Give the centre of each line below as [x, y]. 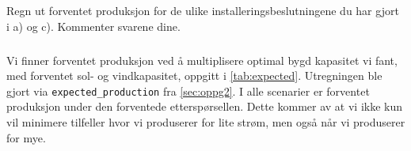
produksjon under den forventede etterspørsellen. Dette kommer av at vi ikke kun [205, 106]
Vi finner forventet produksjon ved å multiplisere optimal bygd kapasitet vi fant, [202, 60]
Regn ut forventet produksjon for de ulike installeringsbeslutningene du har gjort [203, 11]
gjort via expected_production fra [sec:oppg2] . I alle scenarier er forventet [188, 91]
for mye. [26, 137]
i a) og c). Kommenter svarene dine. [93, 26]
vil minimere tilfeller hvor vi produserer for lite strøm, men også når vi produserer [206, 121]
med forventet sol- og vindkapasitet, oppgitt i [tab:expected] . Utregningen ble [194, 75]
